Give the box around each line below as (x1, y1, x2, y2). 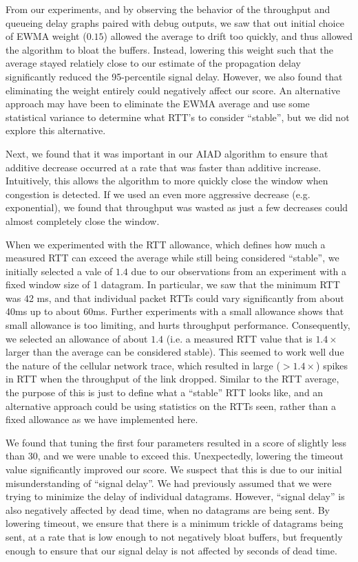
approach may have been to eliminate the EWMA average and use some (6, 96, 310, 111)
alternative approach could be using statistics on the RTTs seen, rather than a (6, 398, 336, 413)
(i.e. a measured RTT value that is (166, 331, 313, 345)
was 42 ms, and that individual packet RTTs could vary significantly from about (6, 290, 344, 305)
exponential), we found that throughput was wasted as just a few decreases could (6, 200, 348, 215)
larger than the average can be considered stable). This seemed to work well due (6, 345, 344, 359)
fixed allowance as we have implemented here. (6, 412, 198, 426)
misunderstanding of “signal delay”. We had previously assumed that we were (6, 475, 332, 490)
